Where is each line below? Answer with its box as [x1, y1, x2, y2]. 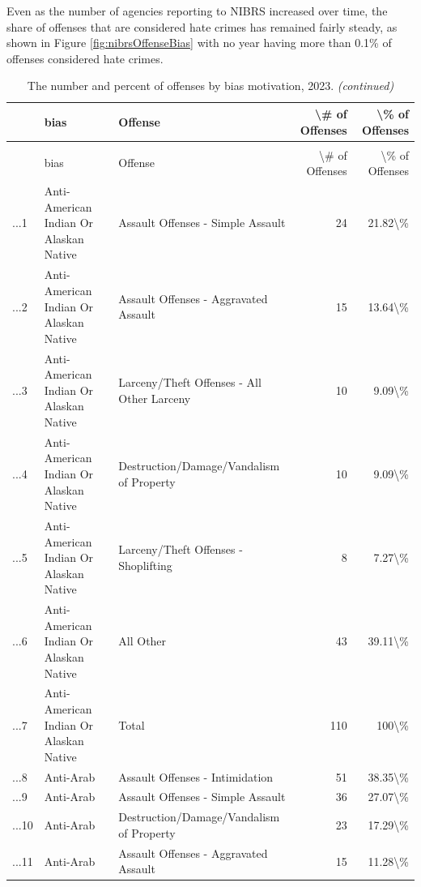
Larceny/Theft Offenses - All [118, 373, 262, 390]
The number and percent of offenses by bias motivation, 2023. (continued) [27, 77, 394, 94]
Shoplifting [118, 556, 172, 573]
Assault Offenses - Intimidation [118, 768, 274, 785]
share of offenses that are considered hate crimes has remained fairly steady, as [6, 18, 398, 35]
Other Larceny [118, 389, 191, 406]
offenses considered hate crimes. [6, 49, 164, 66]
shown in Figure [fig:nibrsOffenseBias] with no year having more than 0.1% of [6, 34, 392, 51]
